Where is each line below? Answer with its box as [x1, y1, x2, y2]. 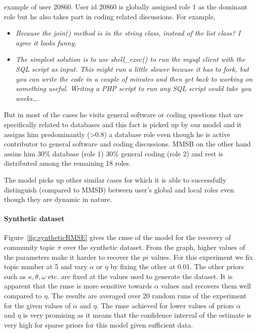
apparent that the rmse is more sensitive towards [4, 281, 152, 291]
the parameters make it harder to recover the [4, 251, 140, 262]
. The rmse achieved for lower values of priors [96, 300, 234, 310]
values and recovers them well [161, 281, 251, 291]
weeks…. [15, 93, 40, 103]
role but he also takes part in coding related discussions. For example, [4, 11, 215, 21]
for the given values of [4, 300, 71, 310]
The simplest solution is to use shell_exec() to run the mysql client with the [15, 54, 245, 64]
